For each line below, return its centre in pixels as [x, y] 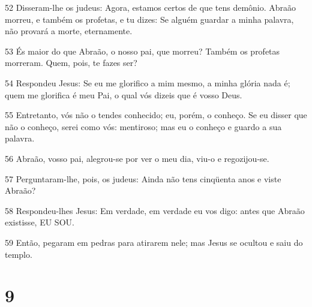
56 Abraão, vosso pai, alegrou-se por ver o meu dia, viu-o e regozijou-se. [137, 158]
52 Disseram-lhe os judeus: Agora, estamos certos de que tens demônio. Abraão [151, 7]
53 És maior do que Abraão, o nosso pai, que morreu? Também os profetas [142, 51]
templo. [19, 254]
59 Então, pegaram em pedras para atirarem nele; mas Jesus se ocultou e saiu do [154, 242]
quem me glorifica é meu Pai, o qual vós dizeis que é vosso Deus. [124, 94]
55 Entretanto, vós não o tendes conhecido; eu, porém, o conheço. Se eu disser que [156, 115]
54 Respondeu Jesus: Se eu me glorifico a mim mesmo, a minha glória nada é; [148, 82]
